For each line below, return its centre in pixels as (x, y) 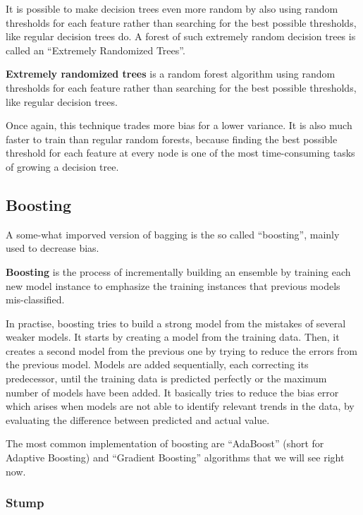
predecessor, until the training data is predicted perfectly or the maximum (166, 378)
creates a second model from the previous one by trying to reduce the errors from (181, 350)
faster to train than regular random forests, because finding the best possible (172, 139)
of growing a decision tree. (62, 166)
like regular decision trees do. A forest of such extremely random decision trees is (181, 36)
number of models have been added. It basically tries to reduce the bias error (172, 392)
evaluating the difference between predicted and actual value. (138, 419)
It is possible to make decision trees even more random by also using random (172, 8)
